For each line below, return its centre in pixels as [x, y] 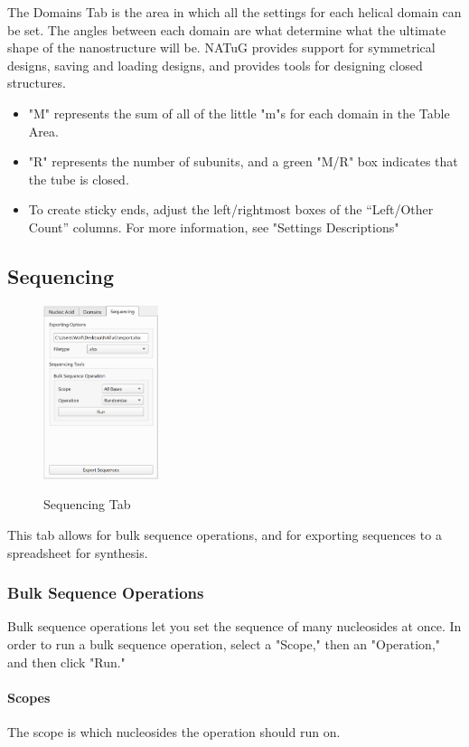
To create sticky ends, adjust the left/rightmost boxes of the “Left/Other [231, 209]
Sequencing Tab [87, 504]
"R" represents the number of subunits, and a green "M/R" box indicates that [243, 161]
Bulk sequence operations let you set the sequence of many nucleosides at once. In [234, 626]
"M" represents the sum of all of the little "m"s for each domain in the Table [239, 113]
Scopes [29, 697]
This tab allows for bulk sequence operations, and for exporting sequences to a [225, 534]
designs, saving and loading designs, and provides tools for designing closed [215, 65]
